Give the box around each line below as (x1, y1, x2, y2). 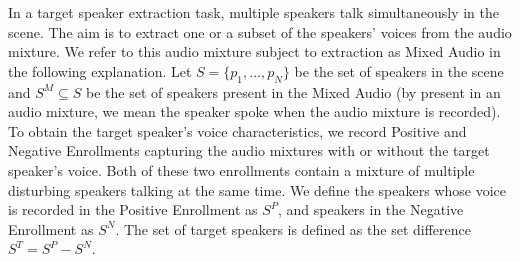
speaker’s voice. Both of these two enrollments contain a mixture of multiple (8, 159, 475, 180)
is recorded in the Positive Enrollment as (8, 199, 258, 220)
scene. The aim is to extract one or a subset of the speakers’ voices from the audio (8, 21, 512, 42)
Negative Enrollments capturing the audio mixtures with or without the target (8, 140, 490, 161)
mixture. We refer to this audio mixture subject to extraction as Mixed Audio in (8, 41, 501, 62)
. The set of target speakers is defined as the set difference (115, 218, 471, 239)
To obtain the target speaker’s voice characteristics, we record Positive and (8, 120, 467, 141)
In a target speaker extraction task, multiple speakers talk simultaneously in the (8, 2, 499, 22)
